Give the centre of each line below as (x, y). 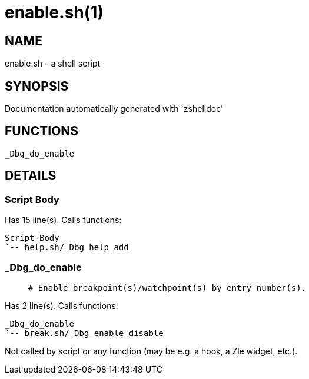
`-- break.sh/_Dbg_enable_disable (84, 333)
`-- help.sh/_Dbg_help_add (67, 247)
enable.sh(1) (54, 12)
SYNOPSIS (37, 86)
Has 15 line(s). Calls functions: (63, 220)
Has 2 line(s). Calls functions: (62, 305)
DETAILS (31, 176)
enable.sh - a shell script (53, 64)
